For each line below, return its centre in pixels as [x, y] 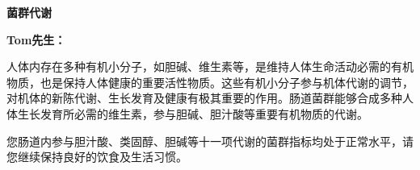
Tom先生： [36, 39]
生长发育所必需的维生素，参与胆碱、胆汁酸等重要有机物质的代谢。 [193, 113]
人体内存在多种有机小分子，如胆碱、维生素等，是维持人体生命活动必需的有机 [210, 66]
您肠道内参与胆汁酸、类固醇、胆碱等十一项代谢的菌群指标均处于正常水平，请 [210, 141]
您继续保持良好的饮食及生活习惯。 [97, 157]
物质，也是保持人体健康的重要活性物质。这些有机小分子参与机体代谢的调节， [210, 82]
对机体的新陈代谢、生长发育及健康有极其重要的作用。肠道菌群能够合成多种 [204, 98]
